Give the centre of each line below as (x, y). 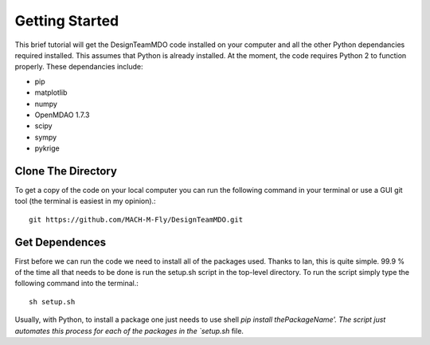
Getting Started (67, 21)
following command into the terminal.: (77, 284)
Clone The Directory (66, 171)
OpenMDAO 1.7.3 (62, 115)
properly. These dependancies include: (79, 67)
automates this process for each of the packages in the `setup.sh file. (129, 331)
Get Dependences (61, 242)
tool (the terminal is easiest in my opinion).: (85, 201)
